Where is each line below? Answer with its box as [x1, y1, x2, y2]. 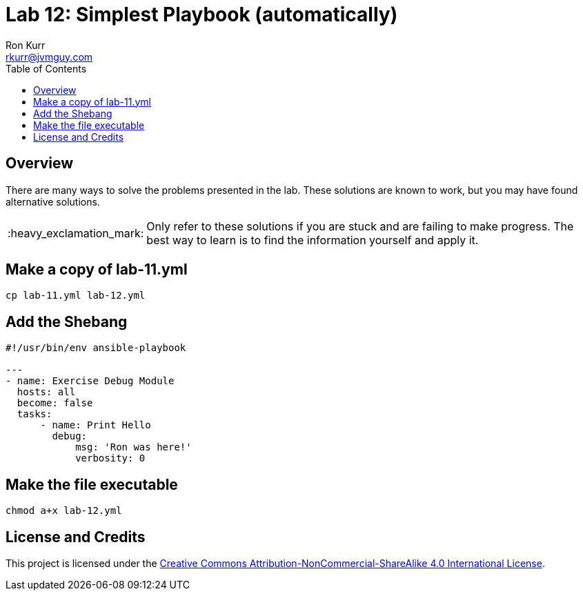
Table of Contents [6, 62, 87, 74]
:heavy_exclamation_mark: [8, 226, 144, 240]
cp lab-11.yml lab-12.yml [6, 290, 146, 301]
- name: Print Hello [40, 419, 151, 431]
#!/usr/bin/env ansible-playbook [6, 342, 186, 354]
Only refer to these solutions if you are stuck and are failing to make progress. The [146, 219, 574, 233]
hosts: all [17, 386, 76, 398]
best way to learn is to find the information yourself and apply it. [146, 232, 479, 247]
